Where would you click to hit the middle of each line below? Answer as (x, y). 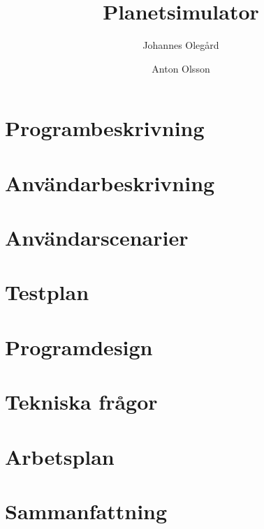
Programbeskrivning (105, 128)
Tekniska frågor (81, 402)
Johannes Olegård (181, 45)
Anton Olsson (181, 68)
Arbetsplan (60, 456)
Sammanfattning (86, 511)
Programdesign (79, 347)
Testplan (47, 292)
